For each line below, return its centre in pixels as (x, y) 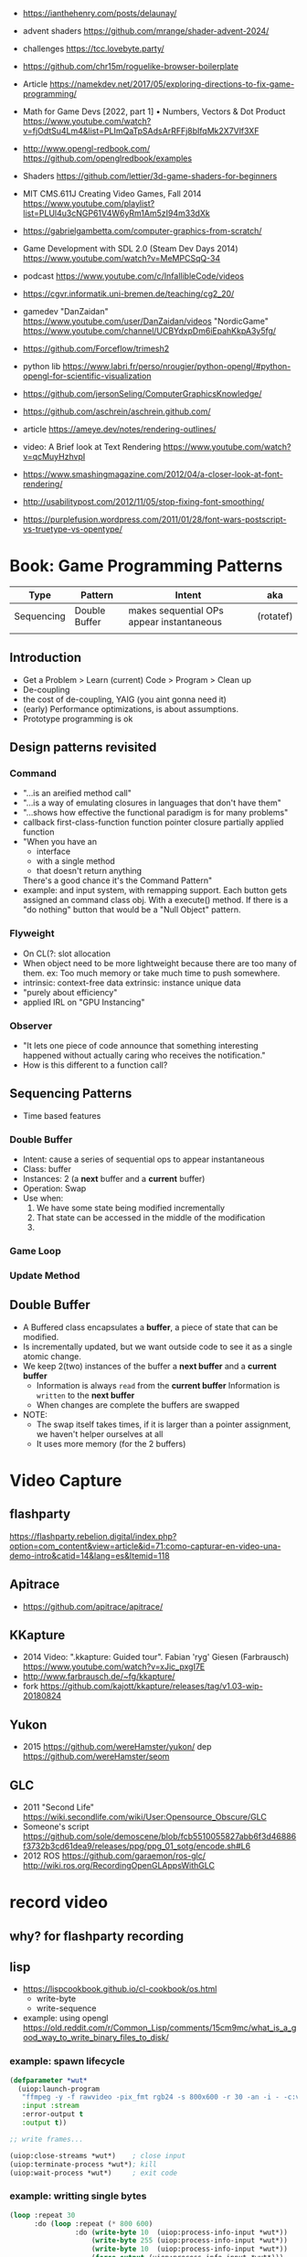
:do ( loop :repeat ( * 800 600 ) (93, 2224)
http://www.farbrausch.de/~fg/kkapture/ (99, 1677)
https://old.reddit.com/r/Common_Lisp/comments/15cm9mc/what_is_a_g (159, 2028)
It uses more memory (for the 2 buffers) (111, 1443)
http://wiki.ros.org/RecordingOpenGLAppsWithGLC (119, 1866)
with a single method (76, 861)
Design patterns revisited (83, 747)
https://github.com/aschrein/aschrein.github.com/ (117, 411)
